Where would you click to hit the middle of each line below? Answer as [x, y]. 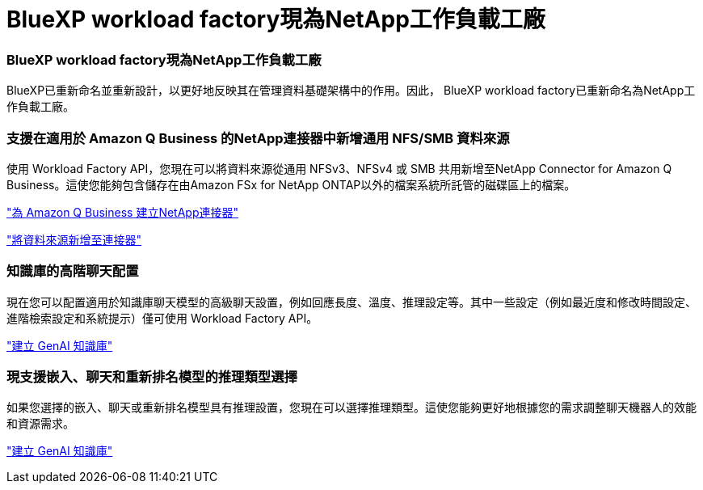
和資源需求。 [40, 424]
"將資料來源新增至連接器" [74, 239]
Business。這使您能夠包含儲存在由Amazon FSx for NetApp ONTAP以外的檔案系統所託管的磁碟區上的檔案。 [291, 184]
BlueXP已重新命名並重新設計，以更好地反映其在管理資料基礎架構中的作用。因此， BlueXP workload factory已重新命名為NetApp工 [351, 91]
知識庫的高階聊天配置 [73, 271]
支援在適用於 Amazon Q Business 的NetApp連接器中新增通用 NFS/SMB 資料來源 [258, 138]
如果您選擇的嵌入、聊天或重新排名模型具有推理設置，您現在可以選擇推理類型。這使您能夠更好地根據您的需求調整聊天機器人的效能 [351, 408]
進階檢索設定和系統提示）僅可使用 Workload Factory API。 [162, 318]
